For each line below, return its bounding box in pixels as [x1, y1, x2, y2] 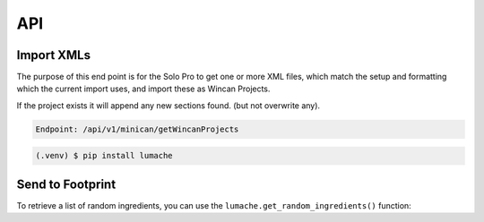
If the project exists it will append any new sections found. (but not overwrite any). [16, 99, 321, 111]
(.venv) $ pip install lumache [35, 150, 174, 161]
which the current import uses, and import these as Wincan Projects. [16, 83, 271, 94]
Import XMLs [16, 47, 91, 63]
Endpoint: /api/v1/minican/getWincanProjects [35, 124, 239, 134]
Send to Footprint [16, 176, 117, 192]
